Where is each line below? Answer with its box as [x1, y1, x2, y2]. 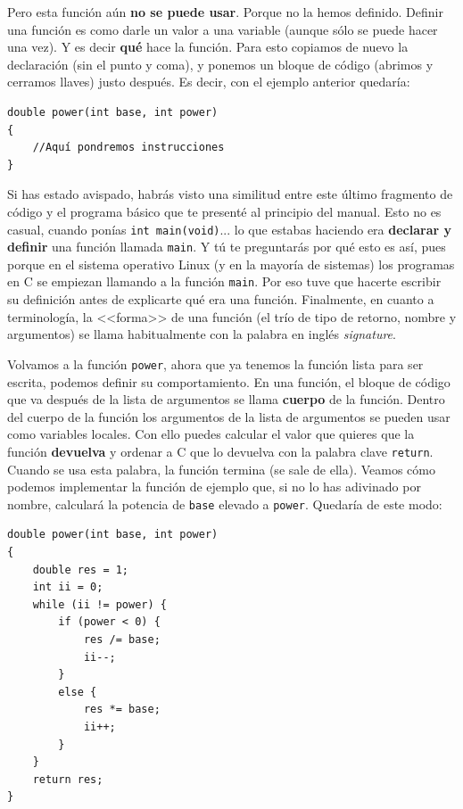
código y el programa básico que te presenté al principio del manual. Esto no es [7, 202, 442, 220]
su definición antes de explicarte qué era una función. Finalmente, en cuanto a [7, 290, 434, 309]
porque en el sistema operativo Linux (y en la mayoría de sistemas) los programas [7, 254, 455, 273]
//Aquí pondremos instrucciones [32, 141, 225, 154]
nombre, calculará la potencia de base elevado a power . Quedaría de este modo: [7, 494, 442, 513]
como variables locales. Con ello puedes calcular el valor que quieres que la [7, 425, 415, 443]
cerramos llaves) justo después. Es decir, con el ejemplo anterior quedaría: [7, 72, 410, 91]
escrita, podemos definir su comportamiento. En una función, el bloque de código [7, 372, 451, 391]
